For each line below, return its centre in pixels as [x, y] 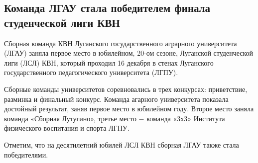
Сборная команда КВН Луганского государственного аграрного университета [121, 43]
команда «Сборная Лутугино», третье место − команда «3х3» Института [115, 118]
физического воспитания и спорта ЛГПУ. [67, 128]
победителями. [26, 154]
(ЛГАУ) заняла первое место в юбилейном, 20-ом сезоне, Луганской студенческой [129, 53]
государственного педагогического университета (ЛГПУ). [91, 72]
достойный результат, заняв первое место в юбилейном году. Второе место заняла [129, 109]
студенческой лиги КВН [62, 22]
